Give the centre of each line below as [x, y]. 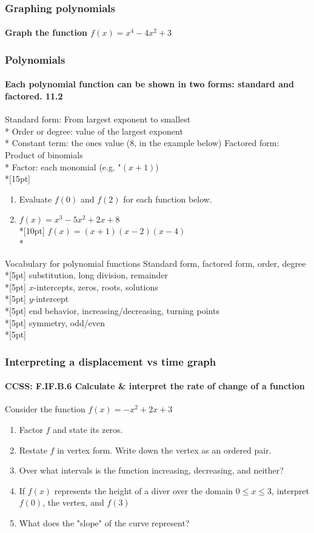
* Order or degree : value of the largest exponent [94, 131]
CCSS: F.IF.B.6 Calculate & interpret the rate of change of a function [155, 386]
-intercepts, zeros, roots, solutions [96, 287]
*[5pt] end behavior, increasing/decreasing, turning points [112, 310]
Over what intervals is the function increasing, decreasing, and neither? [151, 470]
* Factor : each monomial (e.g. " [63, 166]
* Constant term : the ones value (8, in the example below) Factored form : [142, 143]
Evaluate [35, 199]
